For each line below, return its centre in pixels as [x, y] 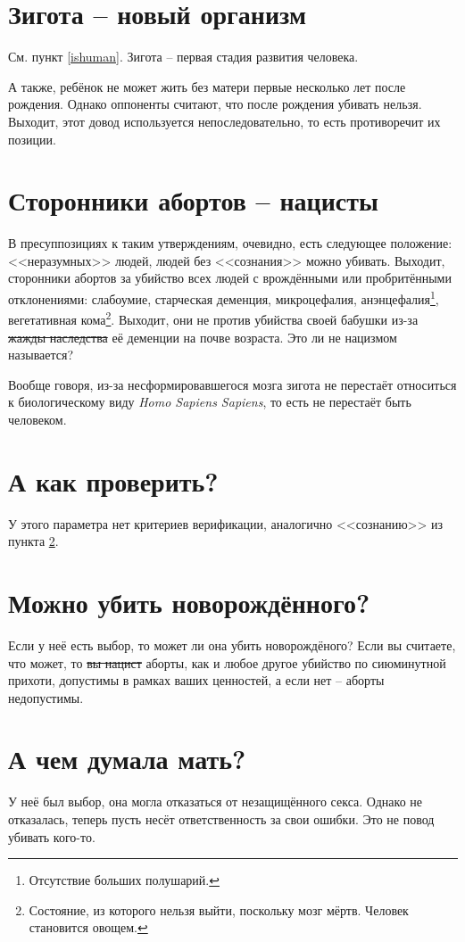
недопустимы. [46, 697]
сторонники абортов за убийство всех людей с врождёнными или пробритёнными [230, 278]
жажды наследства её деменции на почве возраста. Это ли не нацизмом [203, 337]
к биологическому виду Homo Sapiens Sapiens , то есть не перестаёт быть [210, 402]
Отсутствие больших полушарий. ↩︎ [124, 880]
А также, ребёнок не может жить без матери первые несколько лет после [207, 86]
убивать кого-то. [52, 836]
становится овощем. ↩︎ [88, 927]
